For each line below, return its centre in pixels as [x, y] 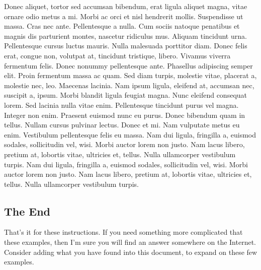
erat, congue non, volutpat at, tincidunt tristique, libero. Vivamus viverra [117, 55]
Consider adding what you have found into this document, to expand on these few [131, 252]
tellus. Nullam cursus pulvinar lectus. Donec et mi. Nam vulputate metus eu [122, 125]
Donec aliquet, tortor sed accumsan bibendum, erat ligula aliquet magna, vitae [126, 6]
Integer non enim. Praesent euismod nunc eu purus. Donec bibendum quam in [125, 115]
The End [27, 211]
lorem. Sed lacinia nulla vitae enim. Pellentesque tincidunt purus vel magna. [121, 105]
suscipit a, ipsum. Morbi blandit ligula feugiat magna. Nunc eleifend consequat [126, 95]
